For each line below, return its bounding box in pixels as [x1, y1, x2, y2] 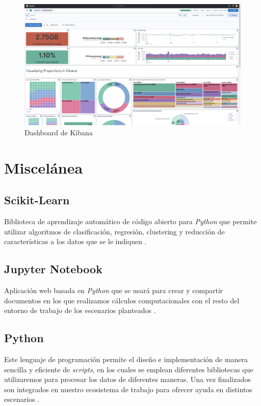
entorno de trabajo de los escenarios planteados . [4, 305, 156, 316]
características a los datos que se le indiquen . [4, 236, 147, 247]
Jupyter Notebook [4, 261, 102, 277]
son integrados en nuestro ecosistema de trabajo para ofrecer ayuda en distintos [4, 384, 252, 394]
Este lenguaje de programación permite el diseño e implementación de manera [4, 353, 248, 364]
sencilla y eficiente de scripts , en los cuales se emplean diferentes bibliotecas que [4, 364, 253, 374]
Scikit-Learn [4, 192, 70, 208]
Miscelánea [4, 157, 83, 178]
